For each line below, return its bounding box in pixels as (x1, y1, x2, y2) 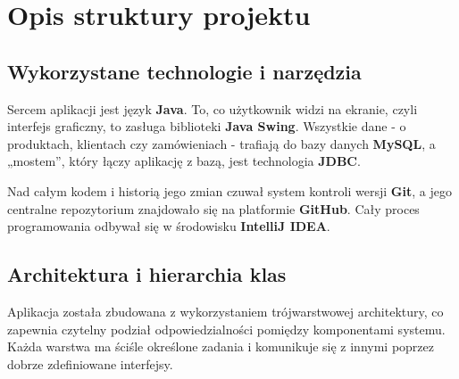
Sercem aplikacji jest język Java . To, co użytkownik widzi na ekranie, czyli (7, 99, 418, 118)
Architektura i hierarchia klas (7, 260, 287, 288)
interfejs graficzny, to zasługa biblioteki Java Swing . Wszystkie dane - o (7, 117, 406, 136)
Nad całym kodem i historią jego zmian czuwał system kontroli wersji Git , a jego (7, 181, 452, 200)
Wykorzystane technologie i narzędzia (7, 57, 362, 85)
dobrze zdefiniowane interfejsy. (7, 354, 173, 373)
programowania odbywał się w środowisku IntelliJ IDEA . (7, 217, 330, 235)
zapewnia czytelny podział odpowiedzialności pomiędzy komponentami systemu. (7, 319, 446, 338)
